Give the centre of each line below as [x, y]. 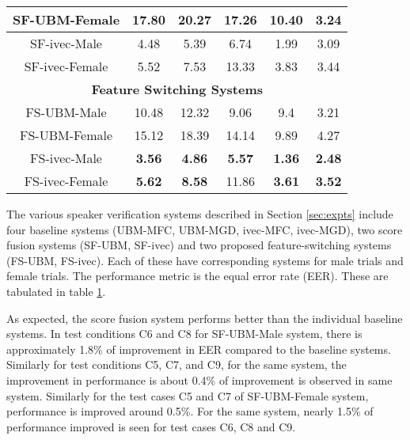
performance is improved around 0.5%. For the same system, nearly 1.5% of [190, 411]
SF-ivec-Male [66, 43]
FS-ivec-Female [66, 181]
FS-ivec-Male [66, 158]
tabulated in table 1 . [56, 291]
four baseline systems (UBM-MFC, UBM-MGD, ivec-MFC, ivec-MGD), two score [205, 229]
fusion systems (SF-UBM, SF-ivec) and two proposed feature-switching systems [199, 245]
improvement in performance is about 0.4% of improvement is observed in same [199, 379]
